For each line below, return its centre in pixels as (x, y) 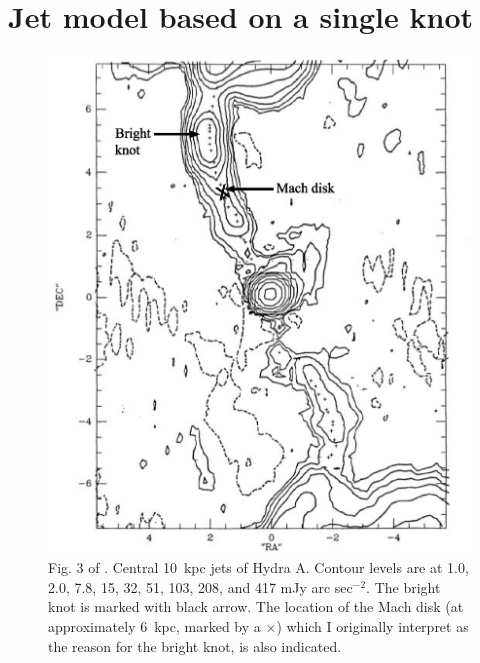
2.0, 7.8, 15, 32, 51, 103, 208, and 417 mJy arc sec (200, 586)
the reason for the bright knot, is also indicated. (195, 645)
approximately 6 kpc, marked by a (154, 625)
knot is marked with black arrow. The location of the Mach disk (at (256, 606)
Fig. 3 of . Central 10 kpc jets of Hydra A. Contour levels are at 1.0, (258, 567)
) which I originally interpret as (372, 625)
